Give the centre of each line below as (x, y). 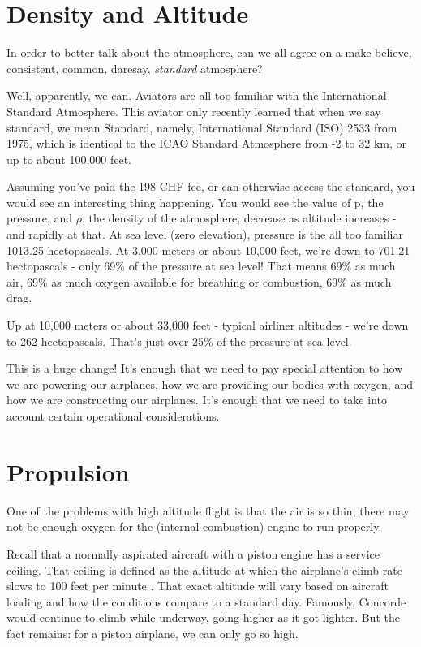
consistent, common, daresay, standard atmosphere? (135, 68)
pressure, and (40, 218)
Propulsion (68, 471)
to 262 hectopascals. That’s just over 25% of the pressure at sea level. (179, 341)
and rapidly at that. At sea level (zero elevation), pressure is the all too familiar (205, 234)
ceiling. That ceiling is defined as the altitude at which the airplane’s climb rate (204, 569)
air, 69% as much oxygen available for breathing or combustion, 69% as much (199, 281)
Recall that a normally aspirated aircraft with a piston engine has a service (193, 553)
